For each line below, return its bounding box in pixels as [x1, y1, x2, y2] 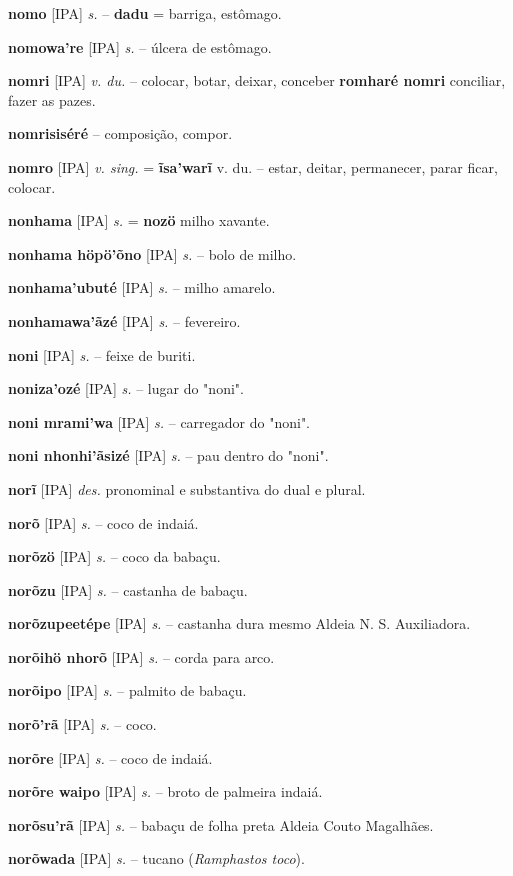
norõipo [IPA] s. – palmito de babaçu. [8, 680, 247, 701]
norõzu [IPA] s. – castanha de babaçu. [8, 579, 248, 600]
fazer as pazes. [8, 89, 96, 110]
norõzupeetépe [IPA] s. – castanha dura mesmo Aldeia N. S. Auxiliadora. [8, 613, 471, 634]
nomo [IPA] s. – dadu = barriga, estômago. [8, 3, 282, 23]
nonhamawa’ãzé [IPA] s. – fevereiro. [8, 310, 241, 331]
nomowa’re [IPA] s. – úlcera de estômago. [8, 36, 272, 57]
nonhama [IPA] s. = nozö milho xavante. [8, 210, 270, 231]
